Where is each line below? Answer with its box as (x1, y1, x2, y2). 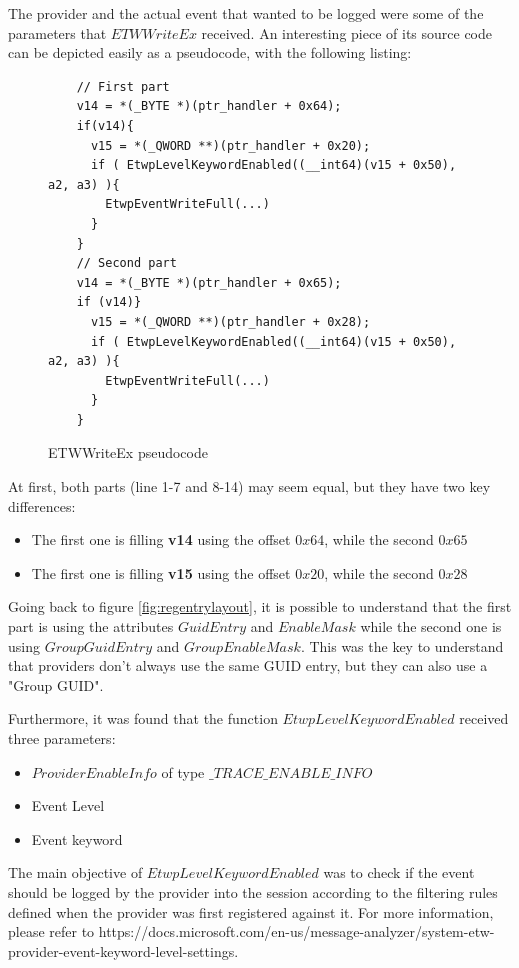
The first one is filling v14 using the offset (31, 529, 291, 550)
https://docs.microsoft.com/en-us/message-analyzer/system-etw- (98, 921, 495, 942)
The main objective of (8, 862, 143, 883)
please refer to (8, 921, 95, 942)
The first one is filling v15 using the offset (31, 562, 291, 583)
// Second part (76, 256, 177, 271)
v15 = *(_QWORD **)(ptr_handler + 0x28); (90, 314, 371, 329)
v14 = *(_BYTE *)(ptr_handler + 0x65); (76, 275, 342, 290)
